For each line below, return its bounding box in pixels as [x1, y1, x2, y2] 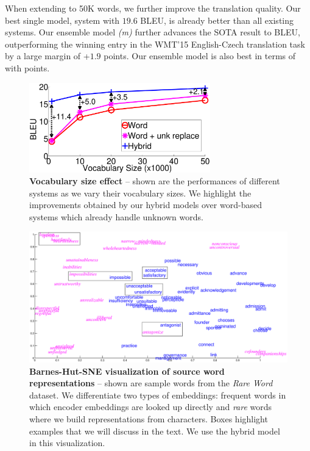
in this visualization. [29, 436, 105, 449]
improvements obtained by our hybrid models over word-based [29, 198, 262, 211]
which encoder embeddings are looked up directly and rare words [29, 400, 272, 413]
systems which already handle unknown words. [29, 210, 203, 223]
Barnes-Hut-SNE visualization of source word [29, 364, 225, 377]
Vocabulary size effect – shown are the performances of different [29, 175, 280, 187]
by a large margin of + [5, 49, 90, 62]
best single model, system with [5, 13, 120, 26]
